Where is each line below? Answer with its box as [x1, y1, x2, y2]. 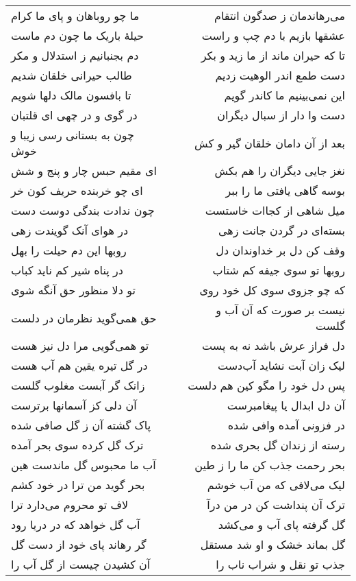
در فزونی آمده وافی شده [227, 417, 345, 433]
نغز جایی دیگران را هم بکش [214, 163, 345, 178]
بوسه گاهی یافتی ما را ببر [225, 182, 345, 198]
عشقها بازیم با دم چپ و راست [201, 27, 345, 43]
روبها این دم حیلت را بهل [11, 242, 127, 258]
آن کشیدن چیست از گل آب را [11, 556, 151, 572]
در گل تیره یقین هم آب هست [11, 357, 148, 373]
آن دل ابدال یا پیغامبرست [227, 397, 345, 413]
